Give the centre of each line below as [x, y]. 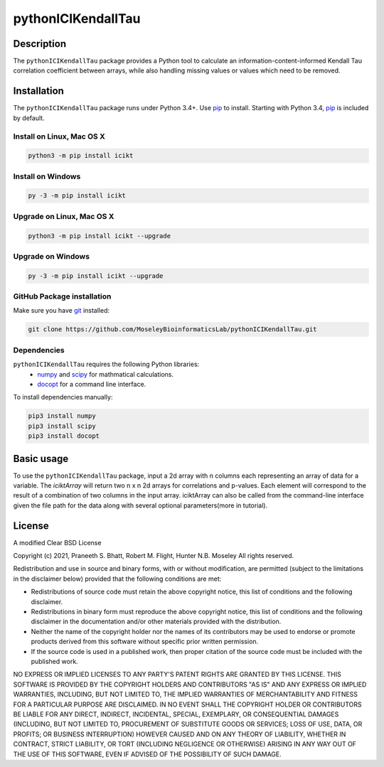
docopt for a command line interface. [92, 384]
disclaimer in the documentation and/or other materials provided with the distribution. [156, 621]
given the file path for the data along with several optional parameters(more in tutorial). [140, 505]
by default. [29, 118]
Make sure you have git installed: [62, 311]
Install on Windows [47, 176]
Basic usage [41, 458]
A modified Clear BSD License [57, 542]
